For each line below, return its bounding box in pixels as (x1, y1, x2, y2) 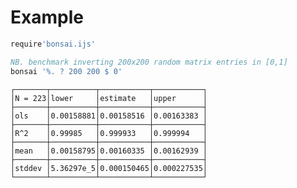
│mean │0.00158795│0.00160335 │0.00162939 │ (10, 146, 208, 156)
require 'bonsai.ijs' (10, 39, 97, 49)
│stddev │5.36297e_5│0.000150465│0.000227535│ (10, 163, 208, 173)
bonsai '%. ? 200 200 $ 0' (10, 66, 123, 76)
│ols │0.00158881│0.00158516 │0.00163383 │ (10, 111, 208, 121)
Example (10, 6, 84, 29)
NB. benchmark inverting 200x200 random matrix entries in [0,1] (10, 57, 288, 67)
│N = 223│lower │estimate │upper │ (10, 93, 208, 103)
